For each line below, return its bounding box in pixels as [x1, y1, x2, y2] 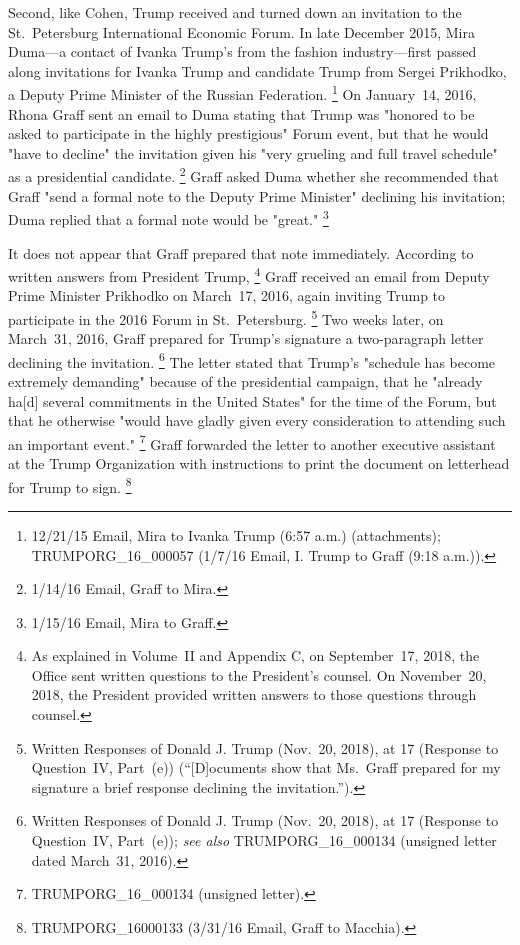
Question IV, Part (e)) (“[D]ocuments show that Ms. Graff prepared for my [31, 757, 501, 778]
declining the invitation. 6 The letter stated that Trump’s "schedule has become [8, 348, 496, 372]
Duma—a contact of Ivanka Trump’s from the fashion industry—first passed [8, 41, 477, 62]
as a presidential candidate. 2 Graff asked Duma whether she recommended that [8, 163, 499, 187]
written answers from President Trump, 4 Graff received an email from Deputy [8, 263, 490, 286]
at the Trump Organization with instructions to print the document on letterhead [8, 453, 510, 474]
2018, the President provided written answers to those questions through [31, 684, 477, 705]
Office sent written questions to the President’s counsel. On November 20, [31, 664, 487, 685]
